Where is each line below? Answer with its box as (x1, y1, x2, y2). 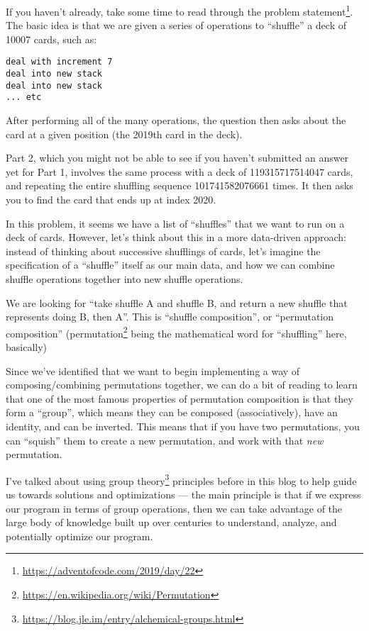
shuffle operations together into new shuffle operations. (6, 272, 243, 286)
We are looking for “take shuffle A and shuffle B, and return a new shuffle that (6, 295, 348, 310)
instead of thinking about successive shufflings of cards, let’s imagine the (6, 243, 321, 258)
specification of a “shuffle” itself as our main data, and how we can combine (6, 257, 335, 272)
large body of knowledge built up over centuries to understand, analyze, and (6, 515, 337, 530)
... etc (6, 92, 42, 103)
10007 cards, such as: (6, 31, 97, 46)
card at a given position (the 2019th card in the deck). (6, 126, 243, 141)
